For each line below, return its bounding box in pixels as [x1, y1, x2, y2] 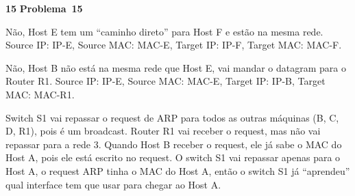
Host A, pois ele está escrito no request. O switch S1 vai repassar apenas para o [5, 150, 341, 165]
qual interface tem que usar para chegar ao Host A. [5, 177, 221, 191]
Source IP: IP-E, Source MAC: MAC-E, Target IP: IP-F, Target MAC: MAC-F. [5, 38, 342, 52]
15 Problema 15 [5, 1, 83, 15]
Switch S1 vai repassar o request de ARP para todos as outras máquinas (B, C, [5, 110, 339, 124]
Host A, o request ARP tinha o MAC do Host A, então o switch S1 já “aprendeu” [5, 163, 350, 178]
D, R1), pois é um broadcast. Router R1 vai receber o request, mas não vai [5, 124, 321, 138]
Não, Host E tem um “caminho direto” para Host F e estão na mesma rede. [5, 24, 323, 38]
